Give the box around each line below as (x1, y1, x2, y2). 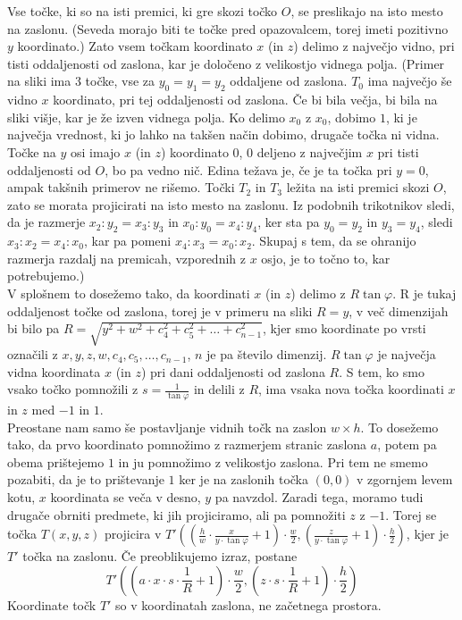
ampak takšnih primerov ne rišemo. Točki (7, 178, 235, 197)
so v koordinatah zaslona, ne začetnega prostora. (115, 595, 382, 614)
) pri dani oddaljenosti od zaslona (140, 362, 325, 381)
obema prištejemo (7, 452, 105, 471)
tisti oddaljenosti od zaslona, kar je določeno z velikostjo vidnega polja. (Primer (7, 54, 445, 72)
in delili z (193, 380, 245, 398)
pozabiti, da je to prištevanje (7, 470, 164, 489)
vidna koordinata (7, 362, 101, 381)
